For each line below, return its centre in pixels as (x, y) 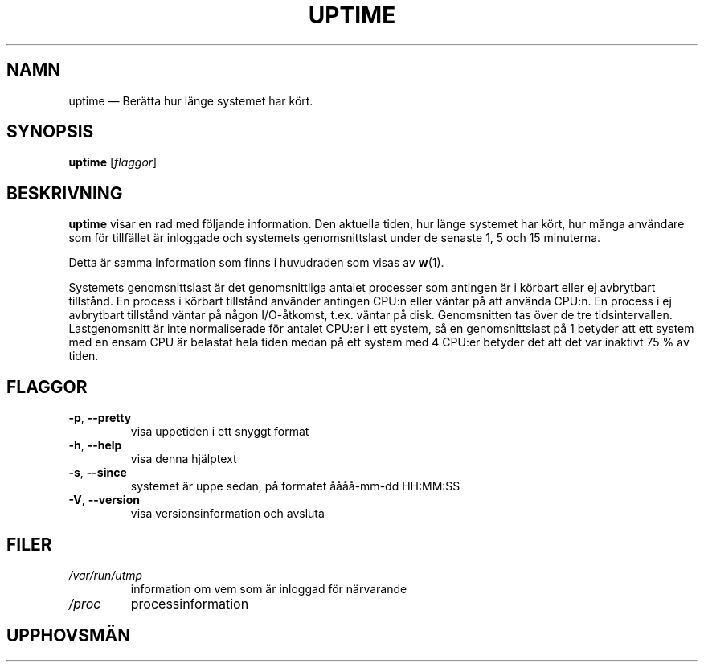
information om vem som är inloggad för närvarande (269, 588)
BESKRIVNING (65, 193)
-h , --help (95, 445)
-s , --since (98, 473)
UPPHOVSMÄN (69, 636)
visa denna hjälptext (184, 459)
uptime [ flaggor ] (113, 162)
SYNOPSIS (50, 132)
